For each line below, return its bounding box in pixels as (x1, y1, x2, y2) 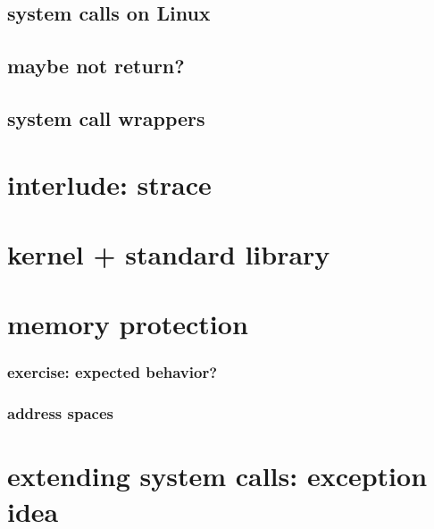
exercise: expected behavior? (7, 361, 218, 383)
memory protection (7, 306, 248, 342)
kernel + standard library (7, 235, 330, 272)
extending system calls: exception (7, 458, 428, 494)
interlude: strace (7, 165, 212, 202)
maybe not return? (7, 52, 185, 80)
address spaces (7, 402, 113, 424)
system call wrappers (7, 104, 205, 131)
